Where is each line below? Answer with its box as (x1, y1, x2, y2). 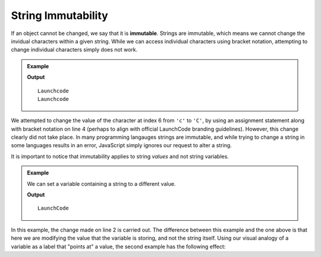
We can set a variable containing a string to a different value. (27, 180, 176, 187)
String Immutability (11, 9, 108, 22)
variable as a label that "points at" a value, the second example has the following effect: (11, 243, 226, 250)
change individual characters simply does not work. (11, 46, 138, 53)
